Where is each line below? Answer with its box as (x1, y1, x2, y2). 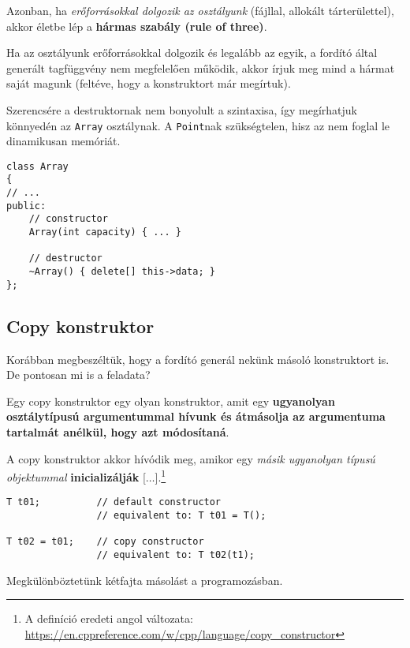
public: (6, 200, 47, 212)
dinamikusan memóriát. (6, 133, 121, 149)
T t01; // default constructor (6, 496, 222, 508)
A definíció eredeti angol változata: (24, 610, 193, 627)
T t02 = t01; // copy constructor (6, 536, 204, 548)
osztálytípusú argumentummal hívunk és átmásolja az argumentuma (6, 408, 386, 425)
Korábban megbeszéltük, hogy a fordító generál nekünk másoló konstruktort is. (6, 350, 389, 367)
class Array (6, 160, 69, 172)
